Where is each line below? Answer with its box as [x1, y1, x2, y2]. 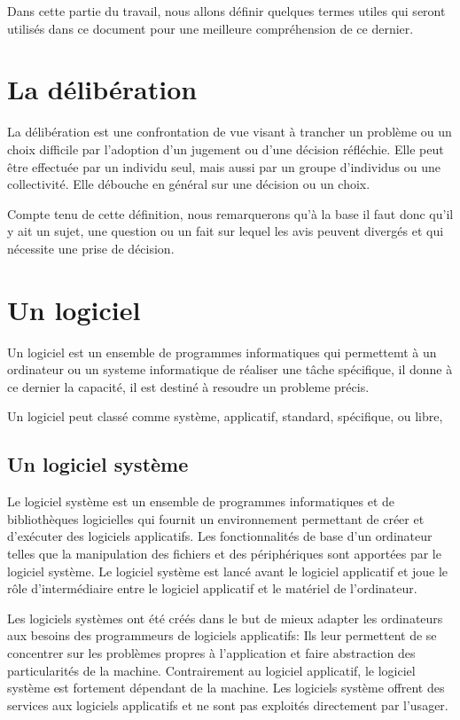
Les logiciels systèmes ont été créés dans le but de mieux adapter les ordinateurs [7, 608, 443, 627]
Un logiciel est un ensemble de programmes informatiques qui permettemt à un [7, 342, 437, 361]
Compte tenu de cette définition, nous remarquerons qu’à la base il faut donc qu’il [7, 204, 454, 223]
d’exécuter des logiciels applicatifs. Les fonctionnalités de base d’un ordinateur [7, 527, 433, 545]
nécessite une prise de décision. [7, 239, 175, 257]
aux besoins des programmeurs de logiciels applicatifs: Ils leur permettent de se [7, 626, 437, 645]
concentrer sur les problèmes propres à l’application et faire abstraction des [7, 643, 416, 661]
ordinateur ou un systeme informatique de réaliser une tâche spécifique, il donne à [7, 360, 453, 379]
